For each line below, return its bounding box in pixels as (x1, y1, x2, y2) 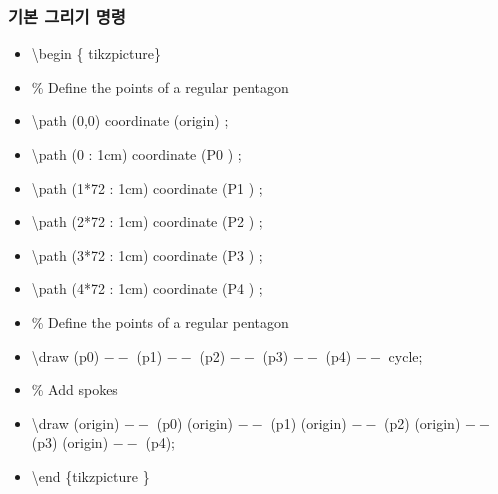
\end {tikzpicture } (31, 465, 150, 486)
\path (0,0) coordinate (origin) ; (31, 110, 229, 131)
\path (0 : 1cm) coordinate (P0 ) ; (31, 144, 242, 164)
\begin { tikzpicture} (31, 43, 161, 64)
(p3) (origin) (31, 432, 109, 453)
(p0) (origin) (156, 412, 234, 433)
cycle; (388, 345, 423, 366)
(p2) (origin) (384, 412, 461, 433)
